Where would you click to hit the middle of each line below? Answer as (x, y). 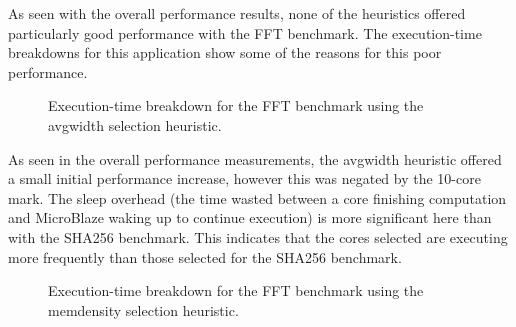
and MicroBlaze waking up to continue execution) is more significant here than (250, 217)
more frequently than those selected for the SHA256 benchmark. (205, 256)
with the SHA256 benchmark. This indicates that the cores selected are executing (258, 236)
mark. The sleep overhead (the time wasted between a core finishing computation (257, 197)
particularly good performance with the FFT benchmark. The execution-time (245, 32)
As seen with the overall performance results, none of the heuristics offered (237, 13)
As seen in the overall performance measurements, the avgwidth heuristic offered (255, 158)
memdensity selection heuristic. (143, 309)
